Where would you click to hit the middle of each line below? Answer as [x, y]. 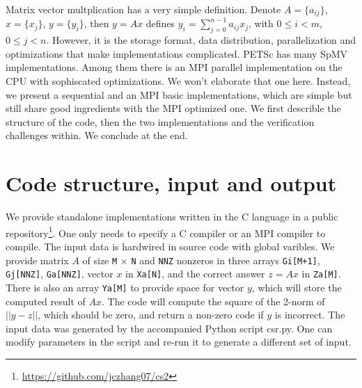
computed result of [46, 301]
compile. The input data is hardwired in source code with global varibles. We [170, 246]
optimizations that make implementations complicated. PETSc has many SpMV [177, 53]
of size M [100, 260]
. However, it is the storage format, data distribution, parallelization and [201, 40]
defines [160, 23]
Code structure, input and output [171, 183]
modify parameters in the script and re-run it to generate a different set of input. [179, 342]
